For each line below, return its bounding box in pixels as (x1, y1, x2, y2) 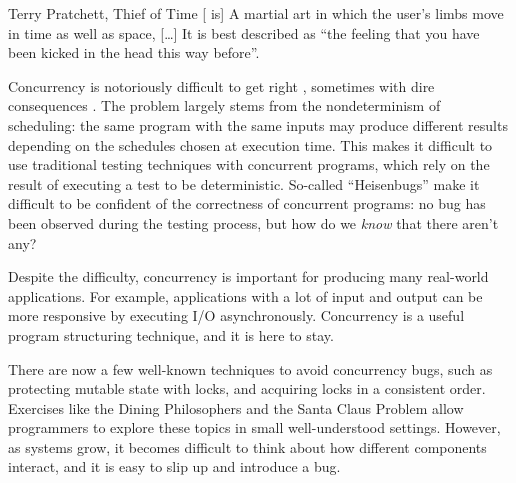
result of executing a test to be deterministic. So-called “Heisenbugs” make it (8, 173, 480, 194)
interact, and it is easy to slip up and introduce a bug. (8, 456, 341, 477)
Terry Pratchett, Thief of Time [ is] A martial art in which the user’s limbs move (8, 3, 504, 23)
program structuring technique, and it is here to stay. (8, 324, 334, 345)
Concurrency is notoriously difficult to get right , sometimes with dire (8, 75, 435, 96)
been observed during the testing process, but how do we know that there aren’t (8, 212, 499, 233)
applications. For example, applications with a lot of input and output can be (8, 285, 483, 306)
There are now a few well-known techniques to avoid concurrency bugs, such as (8, 358, 493, 379)
